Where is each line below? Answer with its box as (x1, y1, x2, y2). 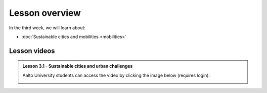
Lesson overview (9, 7, 81, 18)
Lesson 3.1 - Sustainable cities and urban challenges (22, 63, 133, 69)
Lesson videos (9, 46, 55, 55)
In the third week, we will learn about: (9, 25, 86, 31)
